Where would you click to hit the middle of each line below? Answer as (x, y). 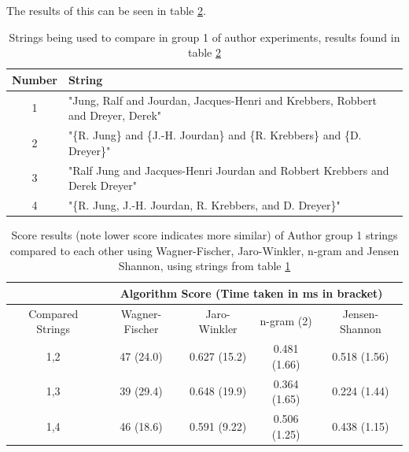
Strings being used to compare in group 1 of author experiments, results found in (204, 37)
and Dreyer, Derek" (115, 115)
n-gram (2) (286, 321)
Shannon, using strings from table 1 (204, 266)
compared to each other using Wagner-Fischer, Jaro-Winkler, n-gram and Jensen (204, 250)
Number (35, 79)
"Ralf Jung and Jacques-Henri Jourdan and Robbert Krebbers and (228, 170)
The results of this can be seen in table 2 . (106, 10)
